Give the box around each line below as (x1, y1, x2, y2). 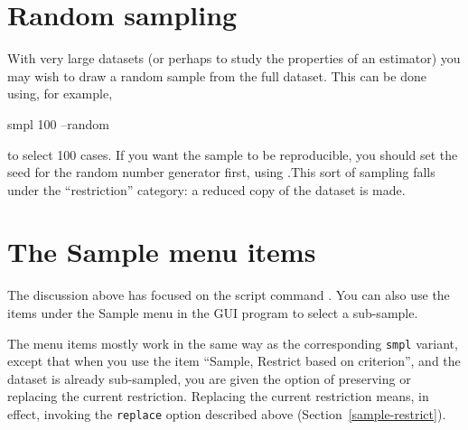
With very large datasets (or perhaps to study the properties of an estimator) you (7, 49, 461, 68)
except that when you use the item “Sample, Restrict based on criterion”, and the (7, 351, 461, 370)
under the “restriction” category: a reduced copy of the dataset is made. (7, 180, 406, 199)
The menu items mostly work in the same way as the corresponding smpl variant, (7, 333, 458, 352)
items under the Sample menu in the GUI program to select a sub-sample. (7, 304, 418, 322)
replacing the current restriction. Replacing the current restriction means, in (7, 387, 429, 406)
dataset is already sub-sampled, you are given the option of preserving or (7, 369, 411, 388)
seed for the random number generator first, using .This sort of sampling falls (7, 163, 435, 182)
